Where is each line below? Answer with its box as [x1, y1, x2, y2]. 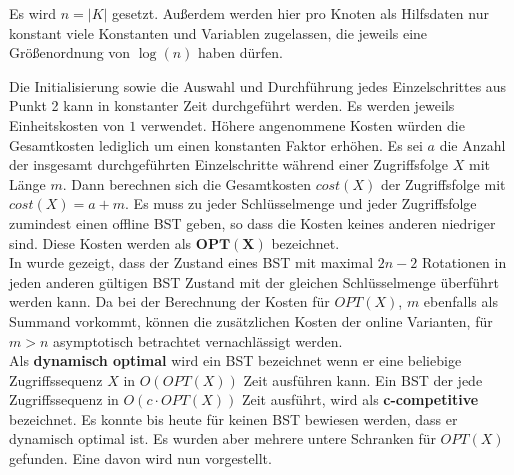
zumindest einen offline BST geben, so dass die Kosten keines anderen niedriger [9, 212, 496, 233]
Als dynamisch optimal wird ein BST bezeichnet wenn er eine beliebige [9, 350, 462, 371]
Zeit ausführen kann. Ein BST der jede [243, 369, 483, 390]
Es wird [9, 3, 56, 23]
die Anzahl [439, 134, 506, 155]
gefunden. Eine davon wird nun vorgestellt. [9, 448, 272, 469]
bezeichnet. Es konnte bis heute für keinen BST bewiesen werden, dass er [9, 408, 458, 429]
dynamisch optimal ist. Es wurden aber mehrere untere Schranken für [9, 428, 436, 449]
